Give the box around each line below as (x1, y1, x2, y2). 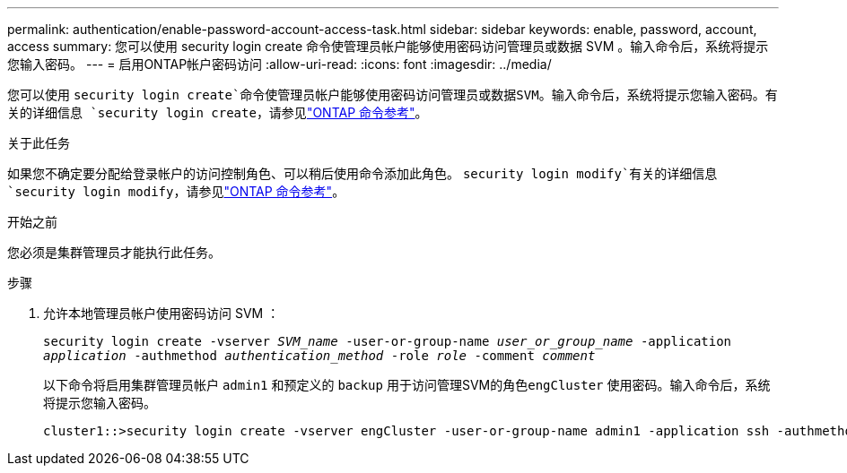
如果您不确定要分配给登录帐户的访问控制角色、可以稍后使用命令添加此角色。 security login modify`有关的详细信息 (7, 166, 718, 181)
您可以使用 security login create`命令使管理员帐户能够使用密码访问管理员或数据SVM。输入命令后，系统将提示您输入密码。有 (7, 87, 778, 102)
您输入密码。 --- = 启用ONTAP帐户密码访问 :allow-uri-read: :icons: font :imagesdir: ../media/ (7, 56, 552, 72)
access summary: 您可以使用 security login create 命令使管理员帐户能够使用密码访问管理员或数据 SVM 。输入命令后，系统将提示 (7, 39, 769, 54)
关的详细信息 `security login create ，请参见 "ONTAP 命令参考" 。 (7, 105, 428, 120)
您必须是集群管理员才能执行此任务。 (7, 245, 221, 260)
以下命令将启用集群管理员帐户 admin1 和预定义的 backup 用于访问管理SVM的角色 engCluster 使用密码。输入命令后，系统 (43, 377, 771, 392)
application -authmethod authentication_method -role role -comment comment (43, 348, 596, 363)
